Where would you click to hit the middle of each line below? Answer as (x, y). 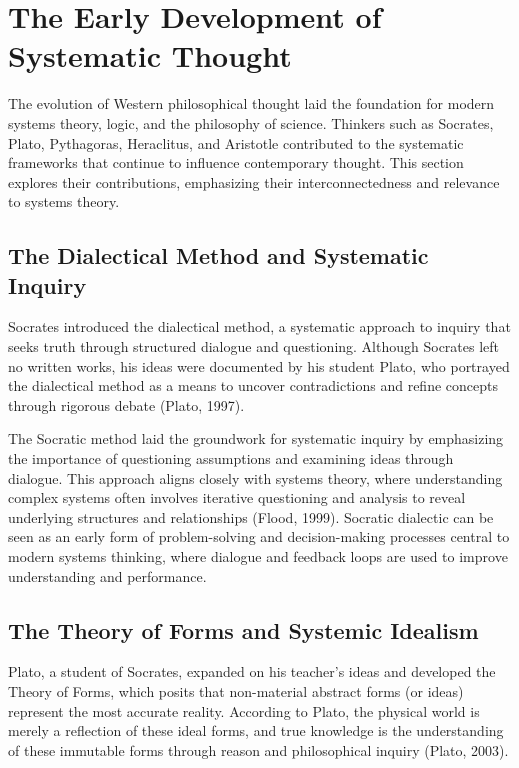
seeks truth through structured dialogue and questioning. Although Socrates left (254, 346)
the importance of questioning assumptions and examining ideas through (231, 458)
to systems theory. (64, 201)
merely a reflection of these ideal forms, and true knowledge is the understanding (256, 730)
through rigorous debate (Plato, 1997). (126, 404)
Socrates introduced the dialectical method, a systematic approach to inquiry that (259, 326)
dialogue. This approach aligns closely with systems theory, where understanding (255, 477)
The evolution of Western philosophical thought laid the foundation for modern (251, 103)
